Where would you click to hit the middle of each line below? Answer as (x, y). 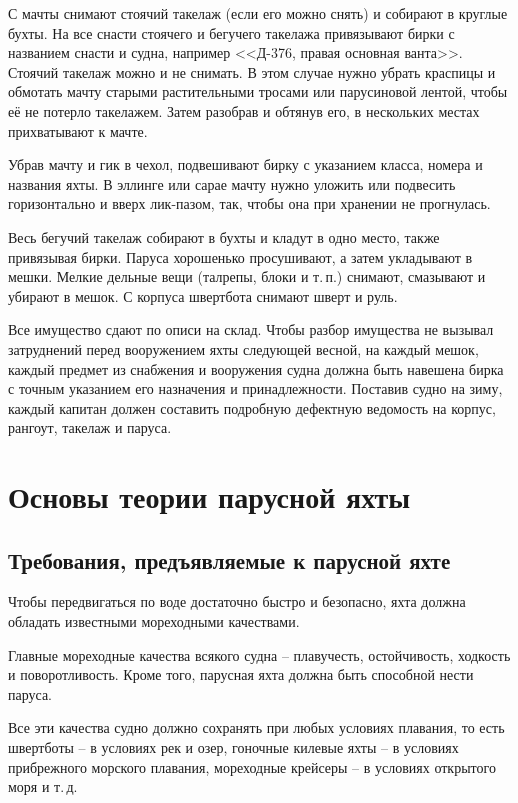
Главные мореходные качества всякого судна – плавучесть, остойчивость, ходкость (259, 654)
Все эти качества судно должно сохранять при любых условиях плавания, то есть (256, 727)
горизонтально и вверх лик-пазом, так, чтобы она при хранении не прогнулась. (249, 203)
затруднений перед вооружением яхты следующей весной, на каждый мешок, (243, 348)
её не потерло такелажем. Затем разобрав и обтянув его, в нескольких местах (244, 110)
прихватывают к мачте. (78, 130)
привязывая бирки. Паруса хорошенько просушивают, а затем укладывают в (240, 256)
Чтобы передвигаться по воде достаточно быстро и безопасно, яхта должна (237, 601)
